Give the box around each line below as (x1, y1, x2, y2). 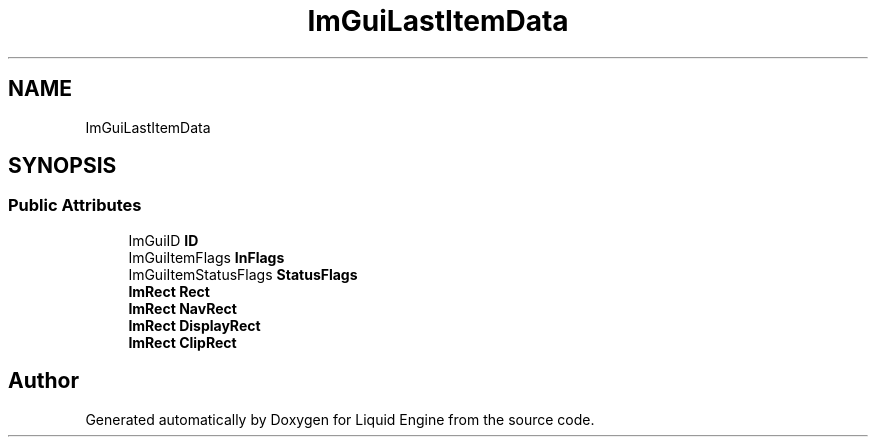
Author (8, 368, 79, 394)
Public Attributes (8, 195, 142, 216)
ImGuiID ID (128, 231, 199, 249)
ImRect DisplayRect (128, 316, 261, 334)
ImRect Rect (128, 282, 210, 300)
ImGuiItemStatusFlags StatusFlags (128, 265, 358, 283)
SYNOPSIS (8, 153, 117, 179)
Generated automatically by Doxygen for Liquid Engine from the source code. (85, 410, 595, 428)
